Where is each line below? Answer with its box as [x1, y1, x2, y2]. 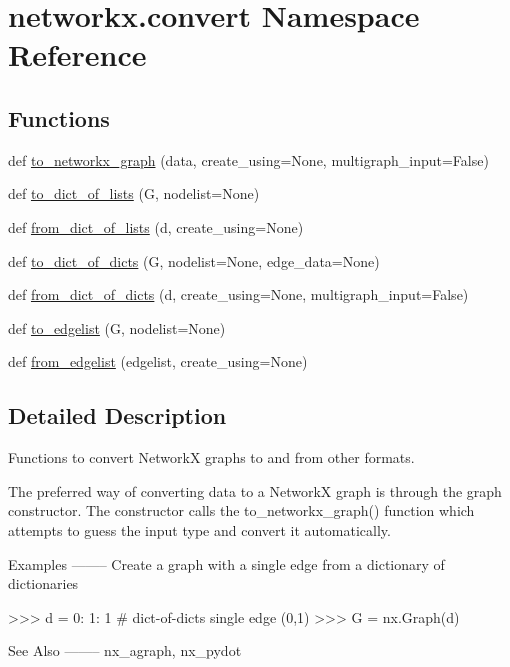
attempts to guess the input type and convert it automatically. [8, 519, 391, 540]
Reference [8, 34, 147, 75]
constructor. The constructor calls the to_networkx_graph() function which [8, 500, 475, 521]
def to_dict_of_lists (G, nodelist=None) [8, 183, 260, 204]
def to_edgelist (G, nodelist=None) [8, 317, 226, 338]
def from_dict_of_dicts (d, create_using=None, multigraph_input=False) [8, 284, 469, 305]
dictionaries [8, 573, 79, 594]
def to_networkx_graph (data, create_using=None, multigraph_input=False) [8, 149, 489, 170]
